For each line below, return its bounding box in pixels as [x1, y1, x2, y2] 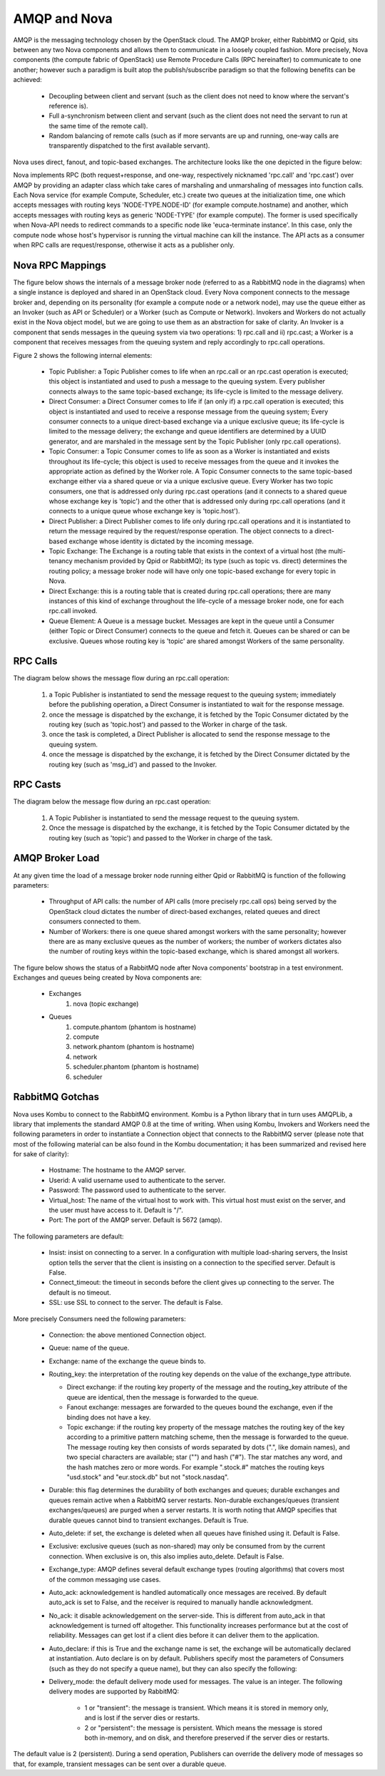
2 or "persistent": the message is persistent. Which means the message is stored [84, 1723, 322, 1732]
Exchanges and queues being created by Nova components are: [13, 973, 202, 982]
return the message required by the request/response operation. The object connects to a [48, 527, 314, 535]
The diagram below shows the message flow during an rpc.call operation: [13, 674, 230, 682]
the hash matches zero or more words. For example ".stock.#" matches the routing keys [66, 1462, 325, 1472]
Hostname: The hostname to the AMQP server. [48, 1166, 186, 1174]
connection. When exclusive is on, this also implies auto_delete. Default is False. [48, 1551, 284, 1561]
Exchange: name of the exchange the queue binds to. [48, 1357, 206, 1365]
